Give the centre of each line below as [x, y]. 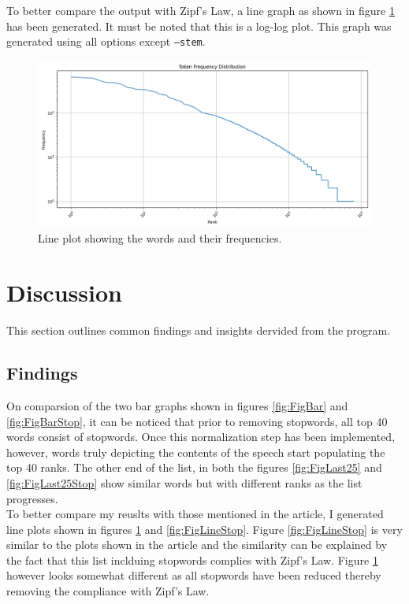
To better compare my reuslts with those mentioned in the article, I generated [195, 514]
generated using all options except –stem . [106, 41]
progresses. [32, 498]
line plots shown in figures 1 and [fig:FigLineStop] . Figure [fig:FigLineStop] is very [204, 529]
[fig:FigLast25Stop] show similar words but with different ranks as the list [184, 482]
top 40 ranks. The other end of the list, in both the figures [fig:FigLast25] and [194, 467]
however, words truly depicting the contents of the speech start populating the [196, 452]
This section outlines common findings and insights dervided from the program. [199, 330]
